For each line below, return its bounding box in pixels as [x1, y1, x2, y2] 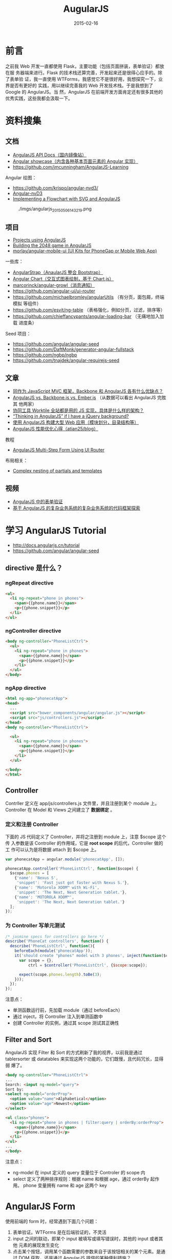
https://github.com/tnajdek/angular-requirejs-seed [12, 358, 119, 364]
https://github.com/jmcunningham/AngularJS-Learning [12, 164, 129, 170]
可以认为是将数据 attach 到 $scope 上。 [15, 846, 99, 853]
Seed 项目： [5, 331, 31, 337]
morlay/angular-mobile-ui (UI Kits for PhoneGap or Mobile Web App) [12, 248, 157, 254]
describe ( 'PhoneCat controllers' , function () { [5, 938, 109, 944]
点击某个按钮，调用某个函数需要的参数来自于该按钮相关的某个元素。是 [12, 1248, 161, 1254]
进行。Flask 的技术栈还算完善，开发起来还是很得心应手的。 [33, 69, 158, 76]
